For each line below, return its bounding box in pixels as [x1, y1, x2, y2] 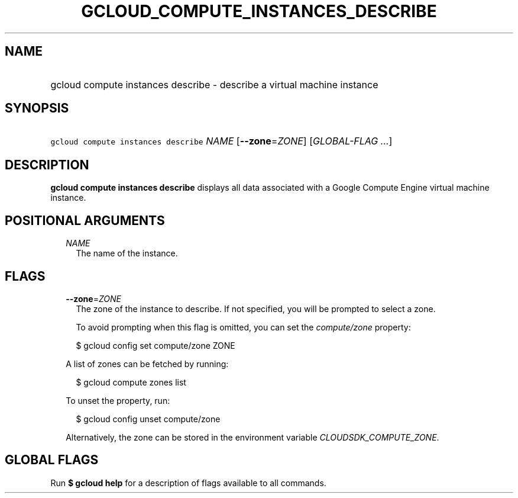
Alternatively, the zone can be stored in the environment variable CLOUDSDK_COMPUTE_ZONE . [66, 432, 439, 442]
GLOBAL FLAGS [5, 452, 99, 468]
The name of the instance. [76, 248, 178, 259]
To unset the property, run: [66, 395, 170, 406]
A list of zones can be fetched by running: [66, 358, 229, 369]
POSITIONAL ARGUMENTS [5, 213, 165, 228]
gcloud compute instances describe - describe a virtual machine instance [50, 78, 378, 91]
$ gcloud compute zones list [76, 377, 186, 387]
